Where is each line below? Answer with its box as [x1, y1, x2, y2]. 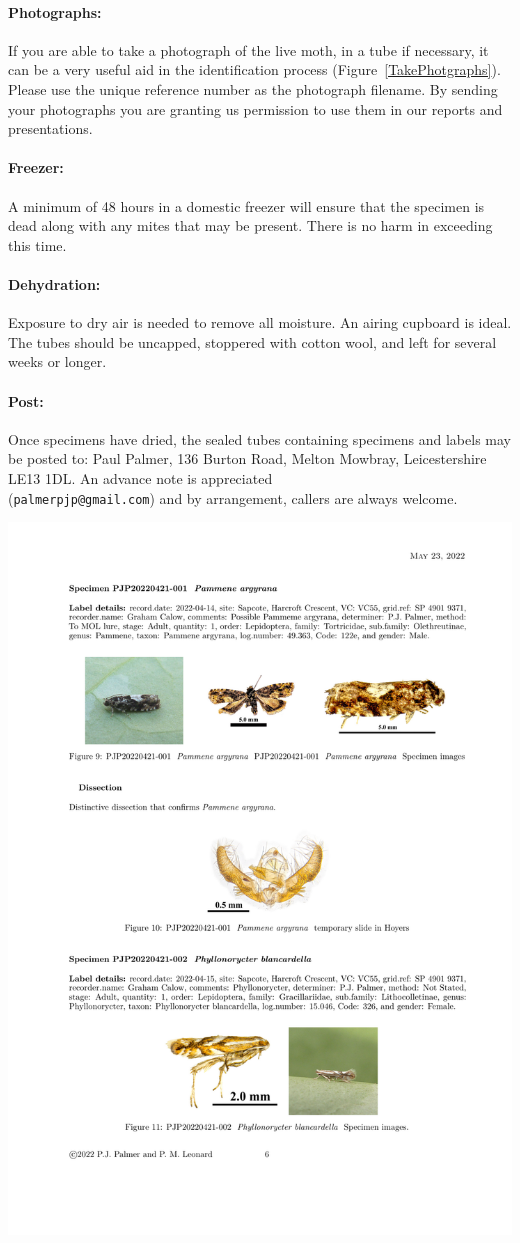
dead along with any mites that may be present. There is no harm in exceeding [8, 215, 493, 236]
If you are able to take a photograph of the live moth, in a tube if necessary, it [8, 39, 489, 60]
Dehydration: [8, 273, 101, 294]
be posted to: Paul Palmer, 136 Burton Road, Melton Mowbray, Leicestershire [8, 448, 487, 469]
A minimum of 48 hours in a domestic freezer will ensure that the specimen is [8, 195, 485, 216]
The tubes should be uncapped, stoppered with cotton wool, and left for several [8, 331, 497, 352]
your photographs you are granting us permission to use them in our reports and [8, 98, 503, 119]
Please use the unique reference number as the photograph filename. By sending [8, 78, 498, 99]
